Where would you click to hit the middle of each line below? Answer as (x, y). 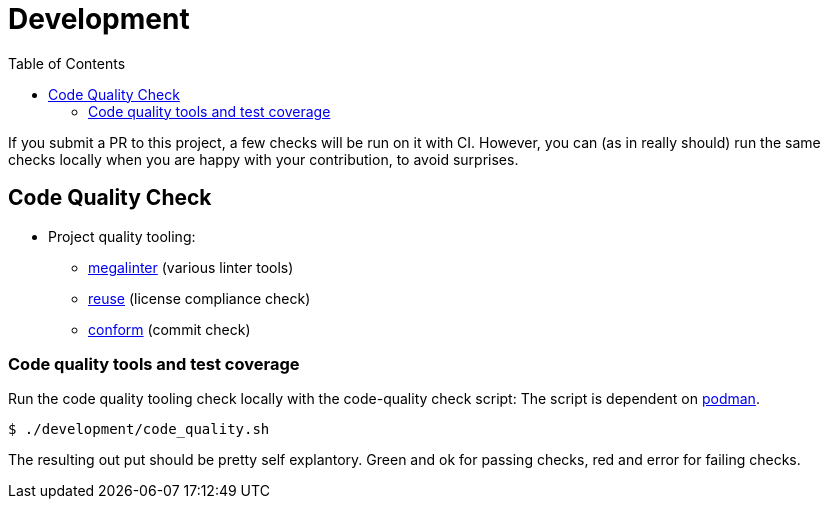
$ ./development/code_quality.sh (139, 429)
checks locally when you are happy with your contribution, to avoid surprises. (263, 159)
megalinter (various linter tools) (191, 267)
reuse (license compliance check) (199, 298)
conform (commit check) (169, 329)
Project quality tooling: (122, 236)
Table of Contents (67, 63)
